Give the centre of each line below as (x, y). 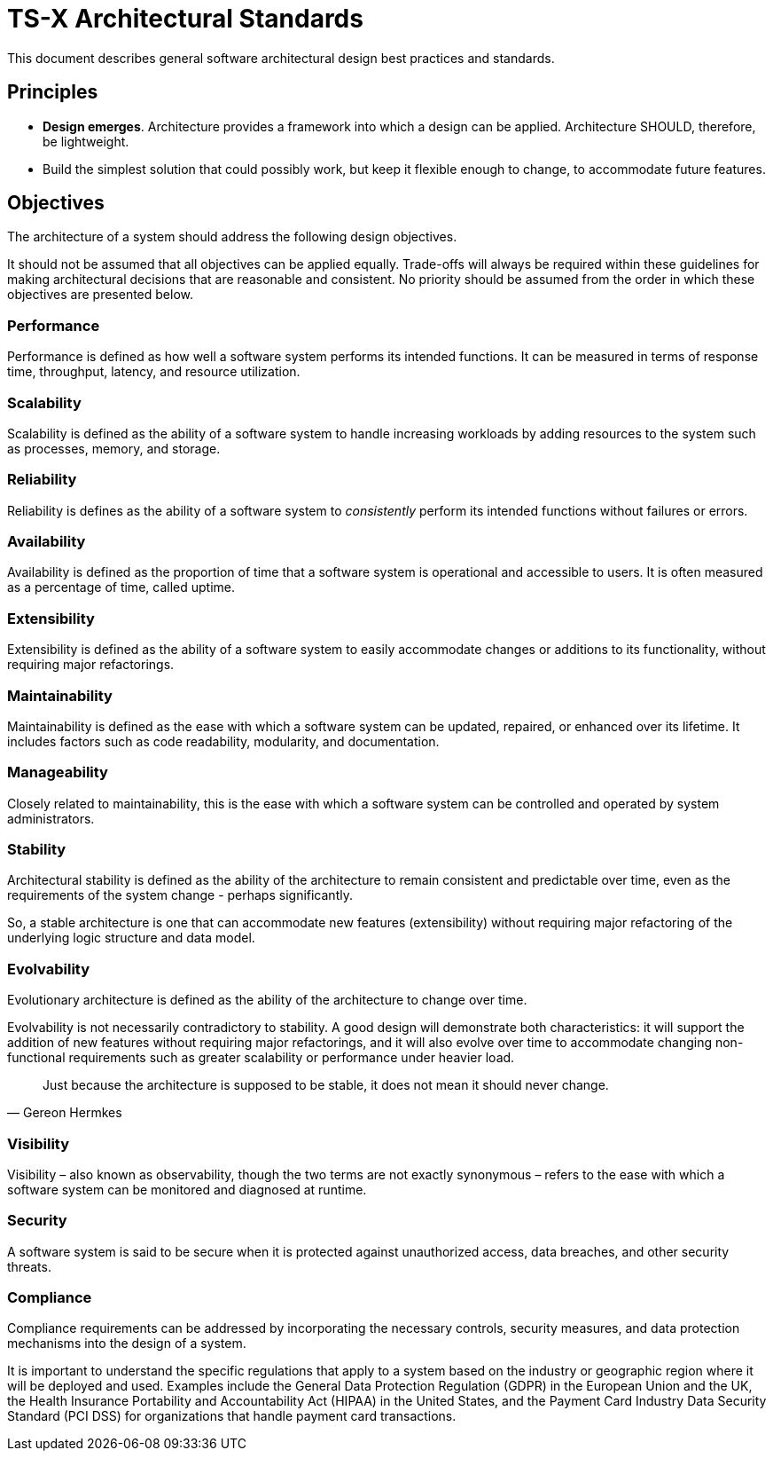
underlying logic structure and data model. (131, 938)
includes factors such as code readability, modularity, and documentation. (223, 741)
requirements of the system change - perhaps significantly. (180, 895)
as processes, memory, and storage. (114, 448)
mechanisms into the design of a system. (127, 1344)
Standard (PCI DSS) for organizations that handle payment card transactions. (232, 1416)
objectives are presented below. (101, 295)
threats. (29, 1266)
